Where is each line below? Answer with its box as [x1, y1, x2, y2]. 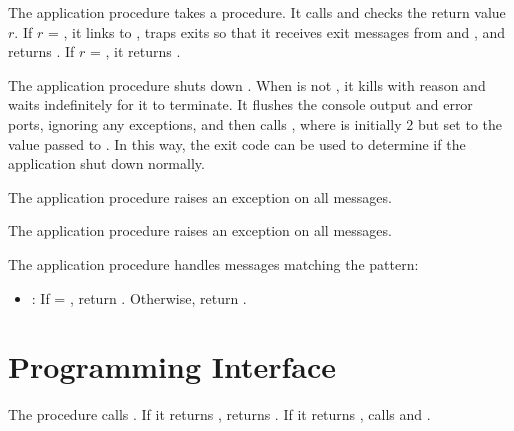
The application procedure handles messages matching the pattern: [8, 253, 419, 274]
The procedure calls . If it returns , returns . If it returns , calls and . [8, 404, 431, 425]
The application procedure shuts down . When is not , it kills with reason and [8, 74, 486, 95]
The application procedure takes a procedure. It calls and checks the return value [8, 2, 506, 22]
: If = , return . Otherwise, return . [31, 287, 247, 308]
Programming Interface [8, 346, 336, 387]
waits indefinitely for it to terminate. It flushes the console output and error [8, 94, 473, 115]
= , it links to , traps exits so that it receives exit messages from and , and [47, 21, 506, 42]
